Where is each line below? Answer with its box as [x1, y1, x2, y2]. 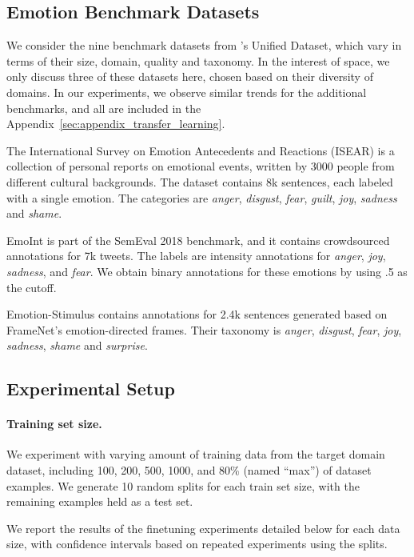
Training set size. [6, 415, 102, 432]
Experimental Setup [6, 376, 175, 401]
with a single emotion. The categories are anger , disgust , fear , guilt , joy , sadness [6, 189, 397, 206]
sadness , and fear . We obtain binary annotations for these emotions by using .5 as [6, 262, 408, 279]
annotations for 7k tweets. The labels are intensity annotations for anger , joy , [6, 247, 386, 264]
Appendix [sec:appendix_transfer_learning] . [6, 115, 225, 132]
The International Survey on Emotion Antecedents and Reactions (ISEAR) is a [6, 142, 395, 158]
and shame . [6, 205, 62, 222]
